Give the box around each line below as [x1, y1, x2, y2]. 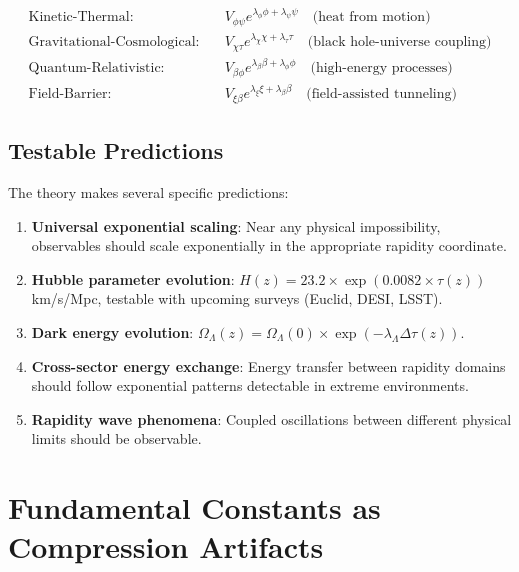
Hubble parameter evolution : [31, 268, 235, 289]
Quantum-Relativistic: [28, 61, 165, 76]
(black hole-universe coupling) [307, 35, 492, 50]
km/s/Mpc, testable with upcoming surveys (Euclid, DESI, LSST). [31, 288, 443, 309]
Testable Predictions [8, 135, 224, 166]
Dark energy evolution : [31, 321, 194, 342]
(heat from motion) [312, 10, 431, 25]
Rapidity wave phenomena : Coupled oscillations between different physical [31, 408, 512, 429]
